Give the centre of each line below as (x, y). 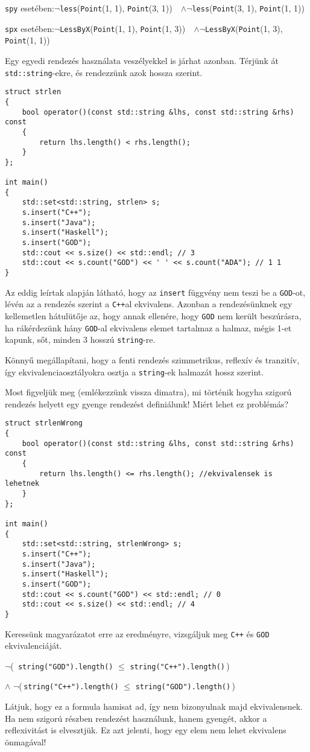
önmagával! (26, 741)
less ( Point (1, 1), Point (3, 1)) (116, 8)
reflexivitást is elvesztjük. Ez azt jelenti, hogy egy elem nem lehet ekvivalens (146, 730)
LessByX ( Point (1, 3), (244, 28)
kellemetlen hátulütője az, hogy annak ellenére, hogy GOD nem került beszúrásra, (153, 316)
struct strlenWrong (44, 423)
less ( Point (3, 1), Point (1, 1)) (248, 8)
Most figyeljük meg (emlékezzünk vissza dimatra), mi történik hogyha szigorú (148, 392)
